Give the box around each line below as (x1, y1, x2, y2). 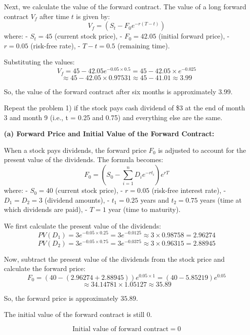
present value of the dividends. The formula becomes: (4, 154, 163, 165)
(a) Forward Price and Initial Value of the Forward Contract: (4, 128, 214, 139)
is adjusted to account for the (158, 145, 246, 155)
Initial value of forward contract (72, 326, 169, 333)
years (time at (200, 194, 242, 205)
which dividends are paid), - (4, 204, 88, 214)
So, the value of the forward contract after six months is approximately (4, 86, 216, 96)
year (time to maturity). (108, 204, 181, 214)
